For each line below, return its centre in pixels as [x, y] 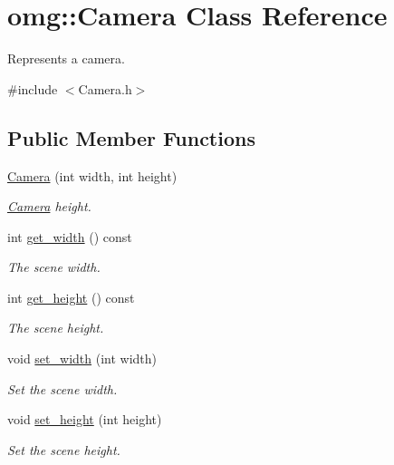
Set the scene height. [64, 449]
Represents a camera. [66, 58]
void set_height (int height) [85, 419]
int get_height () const [71, 297]
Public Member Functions [131, 137]
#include [33, 88]
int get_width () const [70, 236]
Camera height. [49, 206]
